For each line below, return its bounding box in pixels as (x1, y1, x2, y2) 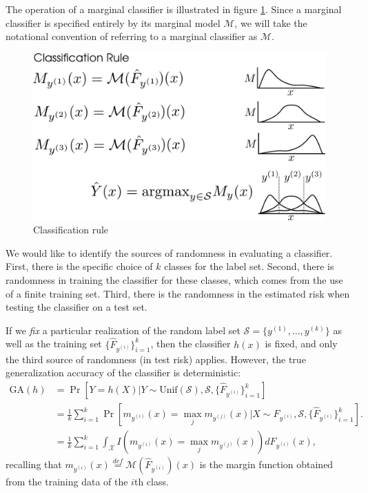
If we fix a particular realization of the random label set (6, 322, 241, 337)
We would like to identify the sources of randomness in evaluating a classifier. (6, 245, 333, 260)
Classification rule (33, 222, 109, 237)
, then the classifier (150, 336, 231, 351)
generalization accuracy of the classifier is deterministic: (6, 365, 241, 380)
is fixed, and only (265, 336, 338, 351)
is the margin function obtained (199, 457, 334, 472)
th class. (134, 474, 169, 489)
